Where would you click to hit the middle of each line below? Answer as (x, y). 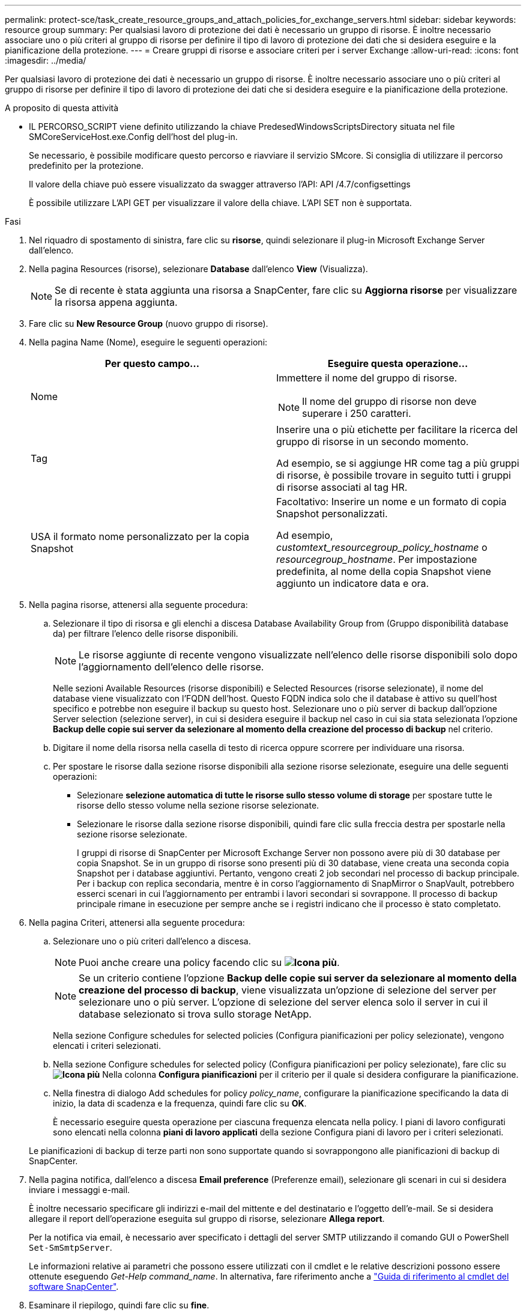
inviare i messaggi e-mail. (80, 1190)
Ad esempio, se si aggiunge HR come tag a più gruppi (398, 463)
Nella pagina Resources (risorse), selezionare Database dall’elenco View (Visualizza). (198, 269)
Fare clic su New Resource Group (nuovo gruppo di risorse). (149, 323)
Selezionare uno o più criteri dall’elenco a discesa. (152, 941)
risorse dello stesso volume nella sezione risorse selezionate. (198, 805)
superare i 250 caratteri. (357, 413)
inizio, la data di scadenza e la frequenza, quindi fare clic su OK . (180, 1103)
